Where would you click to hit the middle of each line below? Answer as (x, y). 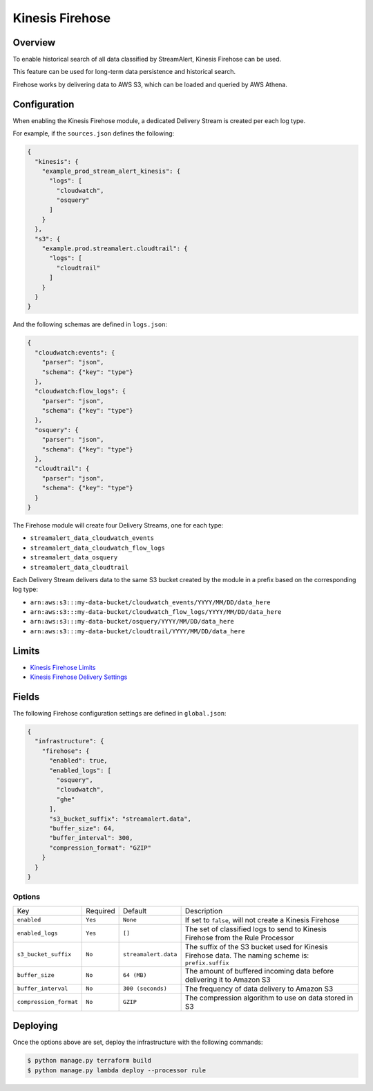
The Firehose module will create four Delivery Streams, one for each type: (118, 525)
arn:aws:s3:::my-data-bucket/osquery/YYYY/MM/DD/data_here (132, 622)
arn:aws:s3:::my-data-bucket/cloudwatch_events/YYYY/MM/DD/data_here (150, 602)
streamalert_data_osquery (74, 558)
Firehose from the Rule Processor (239, 938)
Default (135, 911)
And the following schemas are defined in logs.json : (90, 324)
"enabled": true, (79, 761)
